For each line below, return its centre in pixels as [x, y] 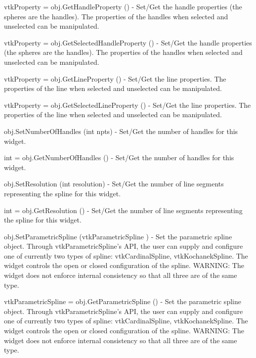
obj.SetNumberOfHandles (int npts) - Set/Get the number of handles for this [121, 131]
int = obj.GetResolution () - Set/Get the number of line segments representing [123, 210]
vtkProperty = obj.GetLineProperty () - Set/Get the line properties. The [115, 78]
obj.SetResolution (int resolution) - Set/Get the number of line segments [114, 184]
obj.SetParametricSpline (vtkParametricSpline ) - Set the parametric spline [118, 236]
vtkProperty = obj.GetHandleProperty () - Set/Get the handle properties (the [123, 6]
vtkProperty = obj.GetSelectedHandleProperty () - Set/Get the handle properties [128, 42]
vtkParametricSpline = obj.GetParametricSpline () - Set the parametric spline [123, 301]
